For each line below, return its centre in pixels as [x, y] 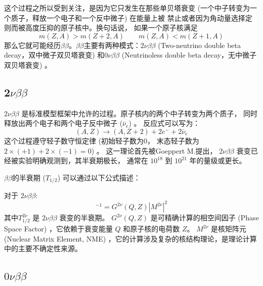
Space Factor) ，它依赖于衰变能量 [58, 229]
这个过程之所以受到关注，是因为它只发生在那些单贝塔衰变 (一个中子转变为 [127, 8]
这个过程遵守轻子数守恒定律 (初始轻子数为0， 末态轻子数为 [102, 140]
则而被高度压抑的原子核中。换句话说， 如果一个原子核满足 [101, 28]
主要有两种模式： [112, 45]
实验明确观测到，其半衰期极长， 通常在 [83, 160]
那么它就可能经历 [32, 45]
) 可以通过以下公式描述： [99, 177]
